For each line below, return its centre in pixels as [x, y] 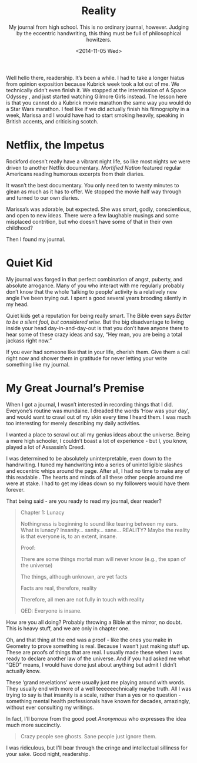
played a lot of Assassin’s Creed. [46, 447]
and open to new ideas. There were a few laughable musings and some [93, 215]
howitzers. [99, 39]
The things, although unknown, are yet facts [74, 576]
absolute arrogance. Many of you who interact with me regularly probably [95, 285]
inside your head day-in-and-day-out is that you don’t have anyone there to [98, 328]
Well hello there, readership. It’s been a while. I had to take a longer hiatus [96, 78]
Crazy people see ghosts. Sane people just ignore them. [89, 736]
